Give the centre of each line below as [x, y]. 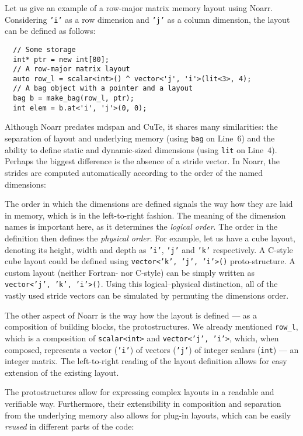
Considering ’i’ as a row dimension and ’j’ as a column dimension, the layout [147, 19]
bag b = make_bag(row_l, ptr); [74, 98]
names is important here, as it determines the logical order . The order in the [141, 226]
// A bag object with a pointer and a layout [103, 89]
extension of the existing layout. [62, 372]
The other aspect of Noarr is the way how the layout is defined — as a [131, 315]
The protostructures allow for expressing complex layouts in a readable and [140, 392]
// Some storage [44, 49]
